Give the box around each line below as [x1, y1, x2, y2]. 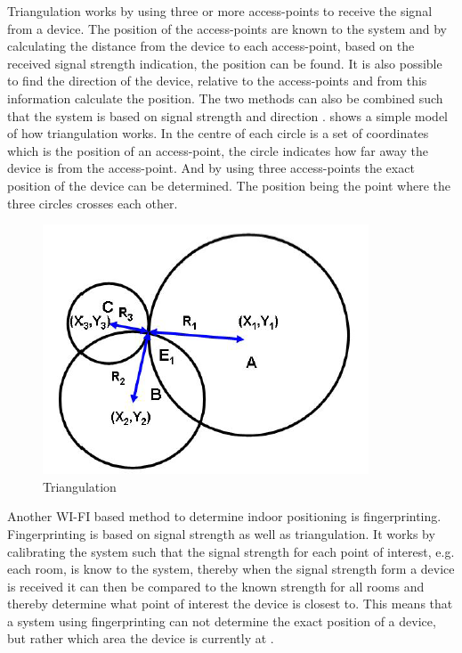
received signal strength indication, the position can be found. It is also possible [7, 53, 442, 72]
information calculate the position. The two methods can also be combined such [7, 88, 443, 107]
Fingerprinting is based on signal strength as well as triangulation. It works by [7, 524, 435, 543]
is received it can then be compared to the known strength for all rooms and [7, 576, 425, 595]
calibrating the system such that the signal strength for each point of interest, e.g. [7, 542, 455, 560]
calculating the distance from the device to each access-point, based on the [7, 37, 415, 55]
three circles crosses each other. [7, 193, 178, 212]
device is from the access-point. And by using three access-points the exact [7, 159, 415, 177]
